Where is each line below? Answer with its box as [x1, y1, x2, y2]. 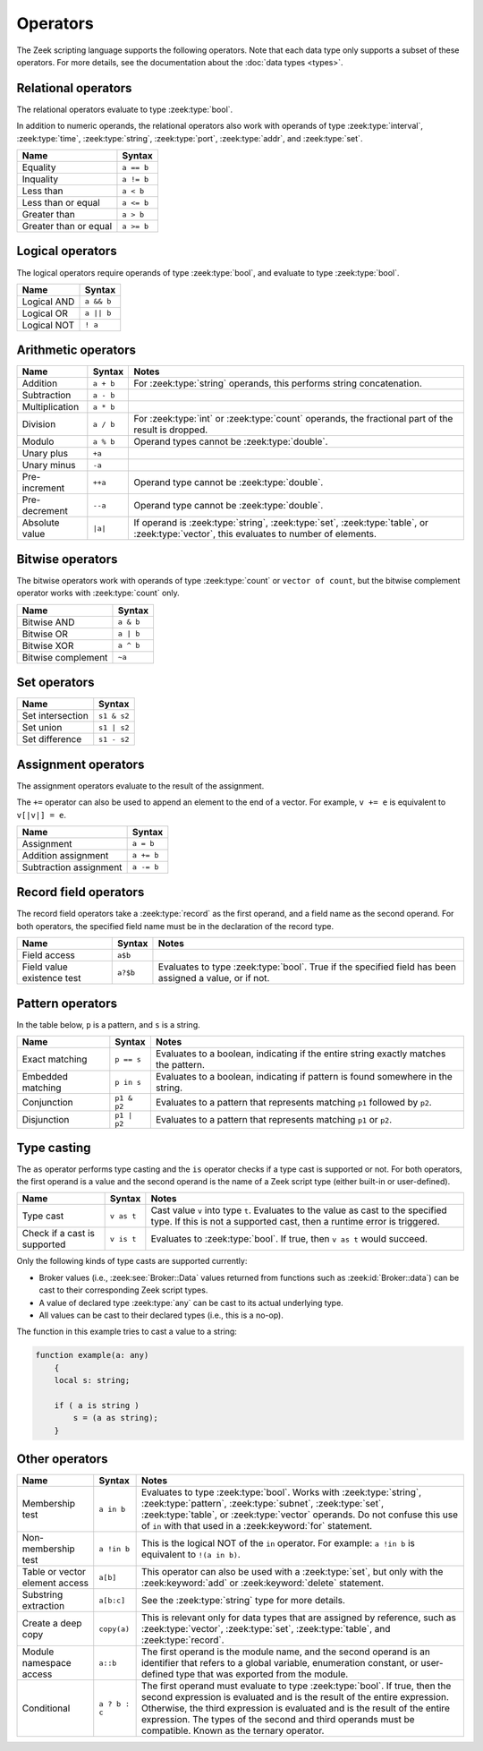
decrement [21, 505, 69, 517]
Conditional [21, 1702, 71, 1714]
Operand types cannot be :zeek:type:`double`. [133, 435, 328, 448]
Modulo [21, 435, 55, 448]
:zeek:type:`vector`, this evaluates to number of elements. [133, 528, 377, 541]
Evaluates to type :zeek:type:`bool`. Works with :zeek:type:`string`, [140, 1486, 422, 1499]
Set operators [16, 675, 95, 690]
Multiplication [21, 401, 80, 414]
